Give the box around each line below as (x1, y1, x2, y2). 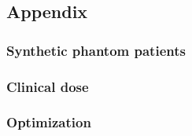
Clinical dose (6, 76, 89, 96)
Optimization (6, 112, 91, 132)
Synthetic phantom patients (6, 40, 186, 60)
